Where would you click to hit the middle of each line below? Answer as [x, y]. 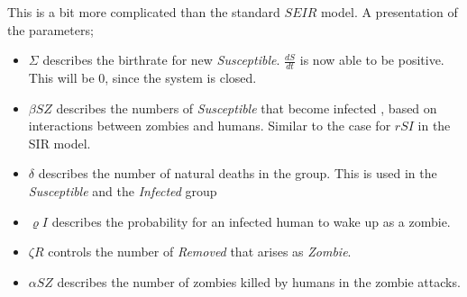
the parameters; [50, 29]
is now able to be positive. [372, 60]
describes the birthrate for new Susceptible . [161, 60]
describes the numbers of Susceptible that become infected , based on [247, 108]
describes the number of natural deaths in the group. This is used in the [238, 173]
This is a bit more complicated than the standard [144, 12]
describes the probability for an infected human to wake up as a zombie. [251, 221]
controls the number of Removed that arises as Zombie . [200, 252]
